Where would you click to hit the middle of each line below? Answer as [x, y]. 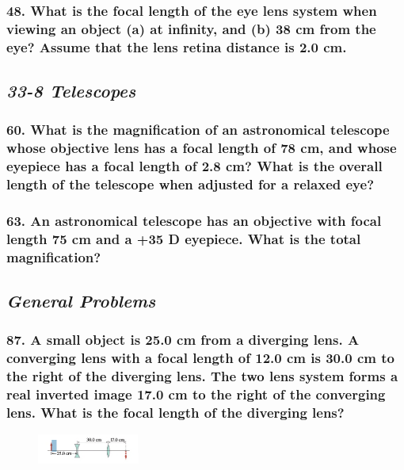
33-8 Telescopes [71, 91]
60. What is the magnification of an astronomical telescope [198, 130]
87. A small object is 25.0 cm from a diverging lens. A [183, 340]
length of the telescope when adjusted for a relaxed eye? [191, 184]
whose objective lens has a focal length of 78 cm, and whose [202, 148]
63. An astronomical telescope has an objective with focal [194, 220]
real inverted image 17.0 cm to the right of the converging [196, 394]
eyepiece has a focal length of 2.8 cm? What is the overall [194, 166]
